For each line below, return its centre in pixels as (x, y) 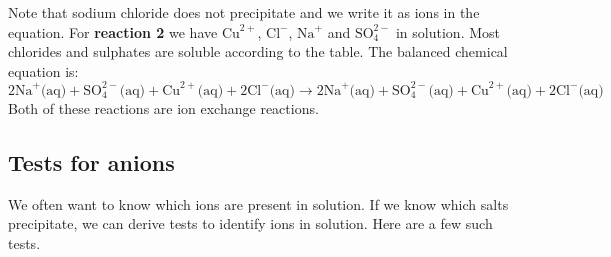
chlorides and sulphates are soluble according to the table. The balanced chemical (258, 51)
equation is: (43, 70)
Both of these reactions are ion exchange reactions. (163, 107)
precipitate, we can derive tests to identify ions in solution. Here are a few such (250, 223)
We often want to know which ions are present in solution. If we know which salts (258, 203)
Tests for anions (91, 161)
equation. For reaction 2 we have (113, 31)
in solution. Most (447, 31)
